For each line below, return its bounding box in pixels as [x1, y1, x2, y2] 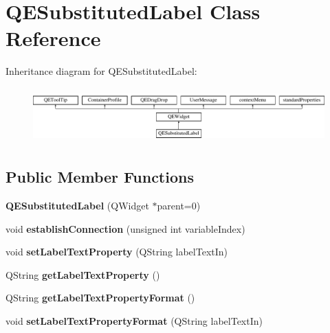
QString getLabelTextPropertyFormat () [5, 290, 195, 305]
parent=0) [157, 198, 201, 213]
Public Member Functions [5, 166, 194, 187]
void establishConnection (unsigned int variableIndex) [5, 221, 245, 236]
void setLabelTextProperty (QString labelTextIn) [5, 244, 228, 259]
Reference [5, 24, 101, 52]
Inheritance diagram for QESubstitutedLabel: [5, 64, 197, 78]
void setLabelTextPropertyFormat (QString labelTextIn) [5, 314, 263, 328]
